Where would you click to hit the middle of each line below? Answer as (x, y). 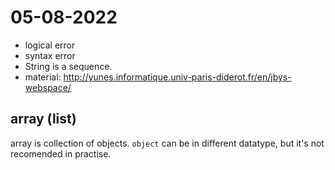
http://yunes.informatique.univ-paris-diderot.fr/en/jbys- (177, 77)
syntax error (50, 55)
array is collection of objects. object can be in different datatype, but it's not (167, 143)
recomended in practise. (61, 153)
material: (43, 77)
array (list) (43, 119)
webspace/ (48, 87)
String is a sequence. (68, 66)
